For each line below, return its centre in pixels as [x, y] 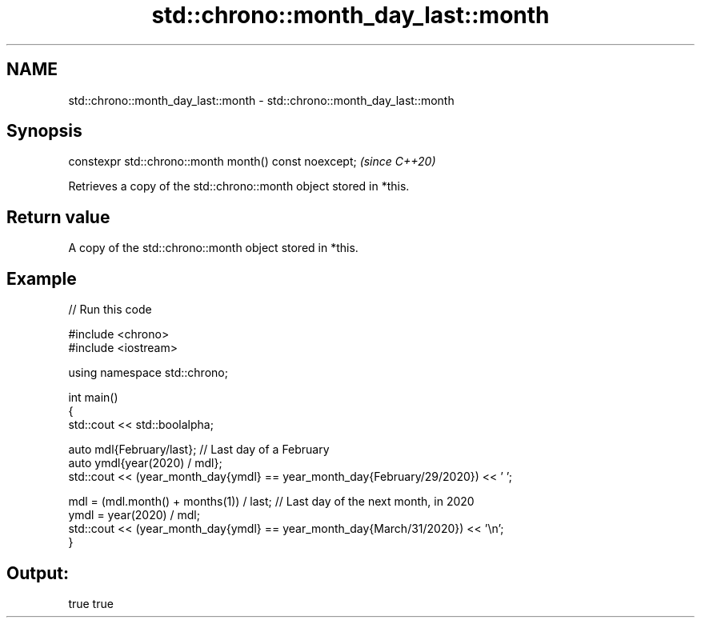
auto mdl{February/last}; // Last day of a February [199, 450]
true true [91, 603]
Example [42, 278]
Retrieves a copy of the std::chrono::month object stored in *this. [239, 186]
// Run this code [110, 310]
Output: [38, 573]
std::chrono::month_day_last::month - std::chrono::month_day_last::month [261, 100]
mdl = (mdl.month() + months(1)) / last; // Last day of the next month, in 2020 [271, 502]
